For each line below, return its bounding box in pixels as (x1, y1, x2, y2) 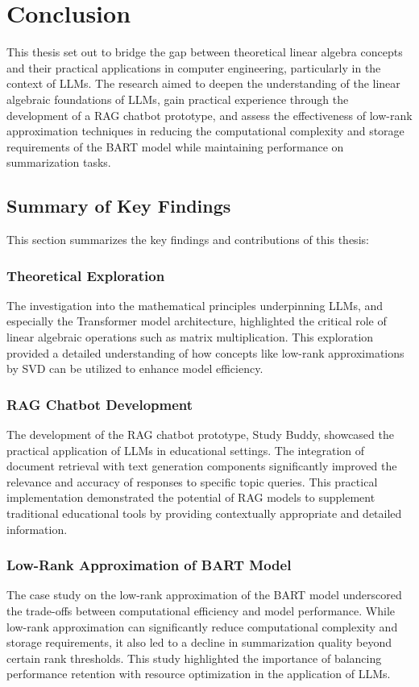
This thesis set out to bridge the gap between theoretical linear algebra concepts (6, 43, 403, 60)
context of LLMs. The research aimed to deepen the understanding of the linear (6, 75, 400, 92)
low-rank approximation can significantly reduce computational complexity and (6, 618, 398, 635)
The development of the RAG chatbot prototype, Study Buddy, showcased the (6, 426, 394, 443)
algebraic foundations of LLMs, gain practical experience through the (6, 90, 349, 107)
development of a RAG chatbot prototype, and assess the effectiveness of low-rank (6, 106, 413, 123)
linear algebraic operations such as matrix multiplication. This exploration (6, 329, 374, 346)
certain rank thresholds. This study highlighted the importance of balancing (6, 649, 382, 666)
